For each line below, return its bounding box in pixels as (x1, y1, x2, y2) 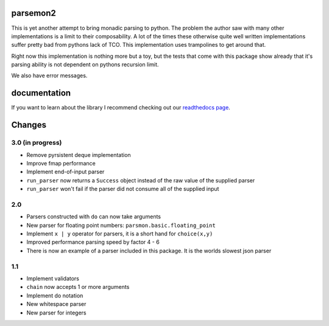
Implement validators (26, 274, 79, 282)
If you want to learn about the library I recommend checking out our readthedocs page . (11, 104, 231, 111)
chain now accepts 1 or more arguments (26, 283, 130, 291)
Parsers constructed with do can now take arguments (26, 213, 161, 220)
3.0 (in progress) (11, 139, 62, 147)
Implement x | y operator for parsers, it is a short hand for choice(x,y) (26, 230, 213, 237)
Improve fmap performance (26, 159, 96, 167)
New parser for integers (26, 309, 87, 316)
